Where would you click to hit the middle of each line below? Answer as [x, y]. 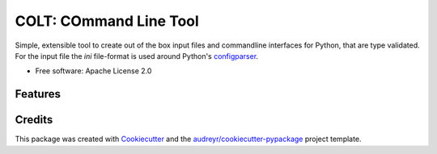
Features [38, 94]
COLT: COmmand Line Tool [107, 21]
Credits [34, 120]
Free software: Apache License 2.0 [93, 71]
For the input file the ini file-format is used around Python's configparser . [137, 56]
